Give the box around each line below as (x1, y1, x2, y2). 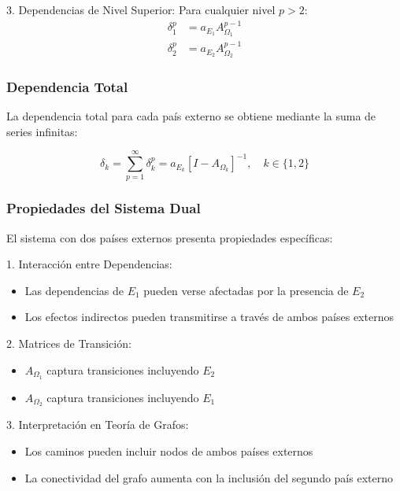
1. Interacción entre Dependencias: (6, 256, 172, 272)
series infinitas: (6, 123, 78, 139)
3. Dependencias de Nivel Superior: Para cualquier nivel (6, 2, 276, 17)
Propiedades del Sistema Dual (6, 198, 201, 218)
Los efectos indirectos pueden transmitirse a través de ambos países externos (24, 308, 394, 325)
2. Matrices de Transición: (6, 335, 131, 352)
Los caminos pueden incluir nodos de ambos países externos (24, 442, 313, 459)
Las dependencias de (24, 282, 124, 298)
